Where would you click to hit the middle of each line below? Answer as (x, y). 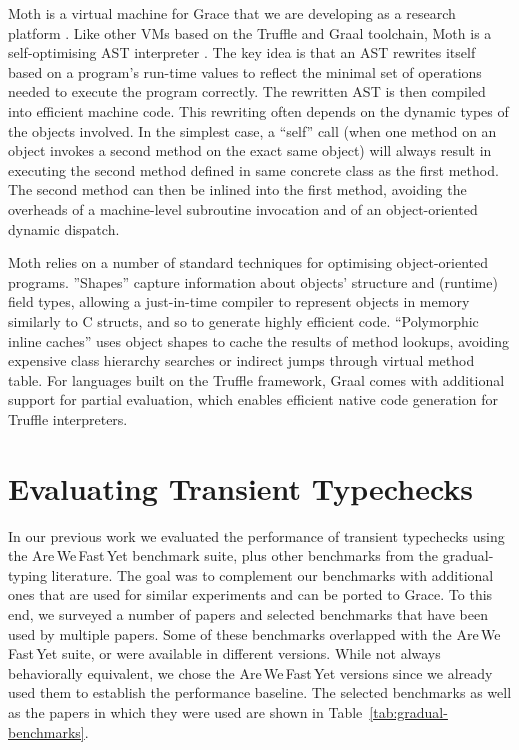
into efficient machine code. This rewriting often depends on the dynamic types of (258, 110)
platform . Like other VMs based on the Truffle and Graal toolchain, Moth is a (250, 32)
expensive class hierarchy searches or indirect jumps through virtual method (241, 360)
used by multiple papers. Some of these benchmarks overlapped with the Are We (254, 633)
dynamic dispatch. (64, 228)
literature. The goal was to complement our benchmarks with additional (272, 574)
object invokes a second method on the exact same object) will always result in (250, 150)
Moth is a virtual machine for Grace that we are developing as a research (232, 13)
